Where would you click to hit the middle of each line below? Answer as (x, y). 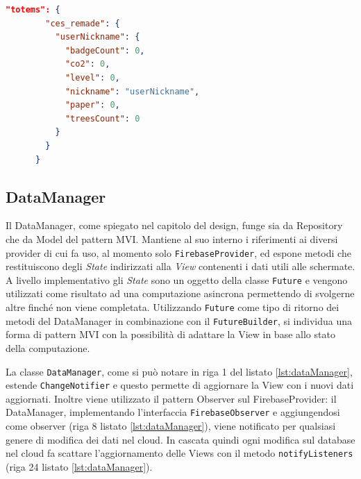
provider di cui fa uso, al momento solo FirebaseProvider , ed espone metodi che (178, 252)
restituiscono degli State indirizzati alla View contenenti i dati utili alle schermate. (180, 266)
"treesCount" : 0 (102, 118)
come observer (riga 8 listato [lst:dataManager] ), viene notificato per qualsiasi (171, 426)
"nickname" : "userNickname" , (132, 91)
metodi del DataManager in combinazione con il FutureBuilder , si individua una (179, 320)
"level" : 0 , (92, 77)
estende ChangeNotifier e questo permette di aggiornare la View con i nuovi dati (180, 385)
